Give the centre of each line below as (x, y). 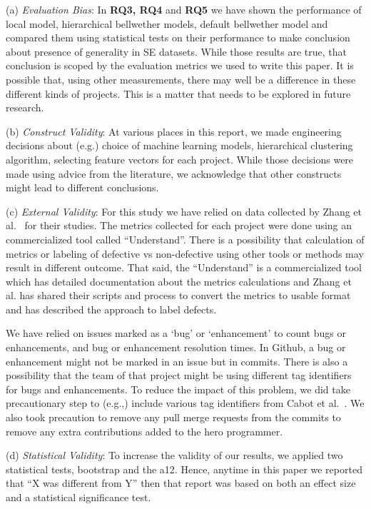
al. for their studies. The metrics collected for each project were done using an (179, 225)
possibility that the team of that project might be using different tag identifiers (179, 375)
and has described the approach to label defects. (111, 309)
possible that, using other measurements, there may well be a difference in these (181, 79)
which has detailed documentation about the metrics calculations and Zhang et (179, 281)
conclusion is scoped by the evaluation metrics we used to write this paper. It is (180, 65)
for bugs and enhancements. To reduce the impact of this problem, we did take (178, 389)
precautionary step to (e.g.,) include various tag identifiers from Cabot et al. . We (185, 403)
